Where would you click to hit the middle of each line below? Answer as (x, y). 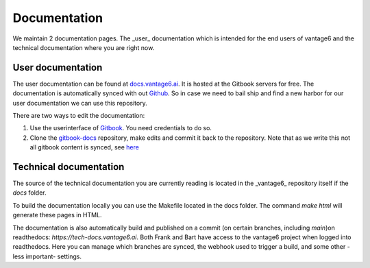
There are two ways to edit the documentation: (79, 116)
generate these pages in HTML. (57, 215)
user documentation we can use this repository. (80, 103)
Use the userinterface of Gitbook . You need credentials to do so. (121, 128)
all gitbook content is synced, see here (85, 147)
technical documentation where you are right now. (84, 47)
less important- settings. (47, 256)
